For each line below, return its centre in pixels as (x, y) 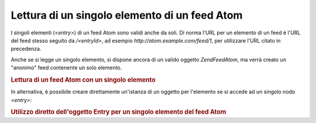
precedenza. (26, 49)
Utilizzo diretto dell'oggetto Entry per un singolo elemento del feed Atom (118, 112)
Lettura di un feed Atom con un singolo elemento (83, 80)
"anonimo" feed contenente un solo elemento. (66, 68)
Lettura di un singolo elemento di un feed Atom (127, 15)
